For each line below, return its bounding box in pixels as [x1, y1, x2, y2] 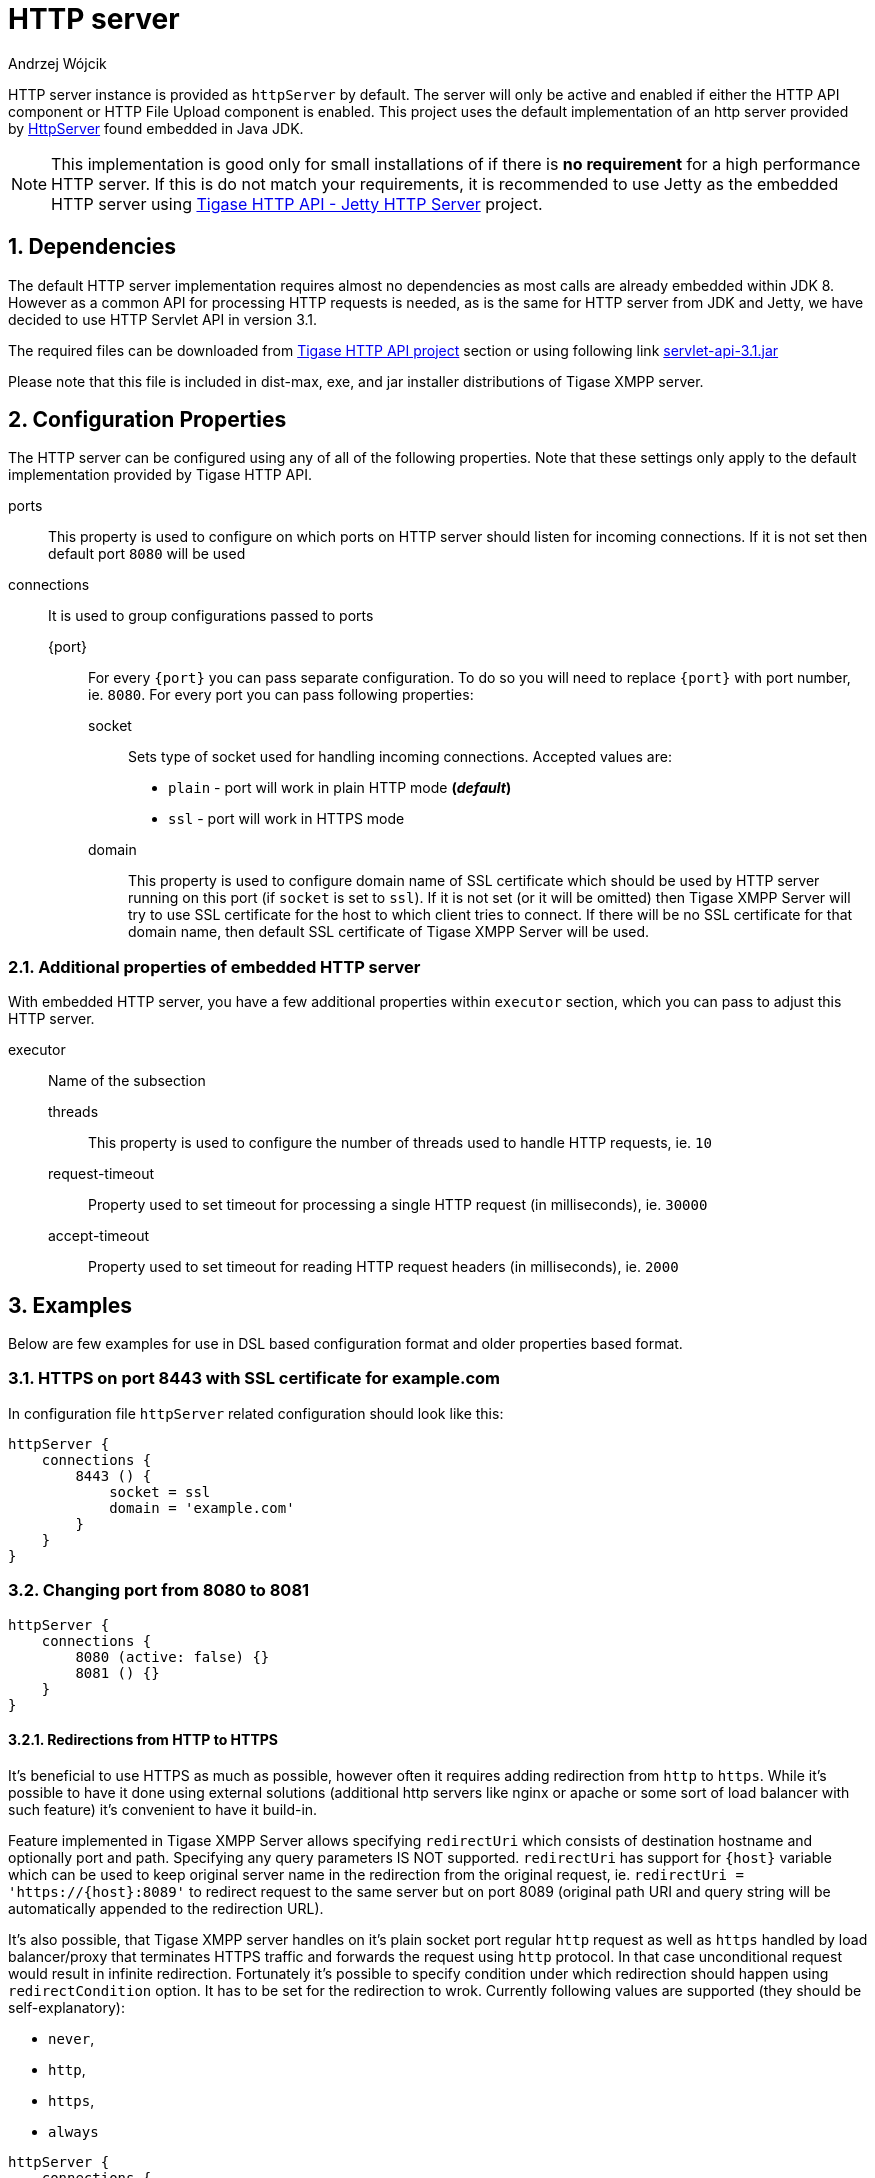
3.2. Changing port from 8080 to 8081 [8, 1580, 310, 1601]
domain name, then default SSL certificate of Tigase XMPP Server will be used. [128, 923, 650, 941]
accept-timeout [48, 1227, 149, 1245]
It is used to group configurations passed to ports [48, 607, 374, 625]
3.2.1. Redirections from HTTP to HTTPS [8, 1731, 278, 1749]
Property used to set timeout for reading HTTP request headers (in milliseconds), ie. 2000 [88, 1258, 679, 1276]
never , [48, 2029, 95, 2047]
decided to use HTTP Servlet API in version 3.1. [8, 310, 318, 328]
